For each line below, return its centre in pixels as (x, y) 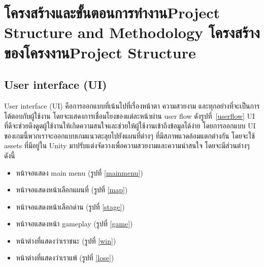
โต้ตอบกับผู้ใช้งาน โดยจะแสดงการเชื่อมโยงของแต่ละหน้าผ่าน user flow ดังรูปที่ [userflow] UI (130, 115)
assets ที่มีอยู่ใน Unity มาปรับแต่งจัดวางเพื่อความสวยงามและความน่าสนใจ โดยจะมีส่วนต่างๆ (127, 145)
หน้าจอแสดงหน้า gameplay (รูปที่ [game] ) (74, 224)
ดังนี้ (10, 155)
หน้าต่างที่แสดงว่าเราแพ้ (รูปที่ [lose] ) (65, 258)
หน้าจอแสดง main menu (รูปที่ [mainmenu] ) (79, 172)
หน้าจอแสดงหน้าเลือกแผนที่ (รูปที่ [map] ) (72, 190)
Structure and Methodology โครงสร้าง (132, 32)
